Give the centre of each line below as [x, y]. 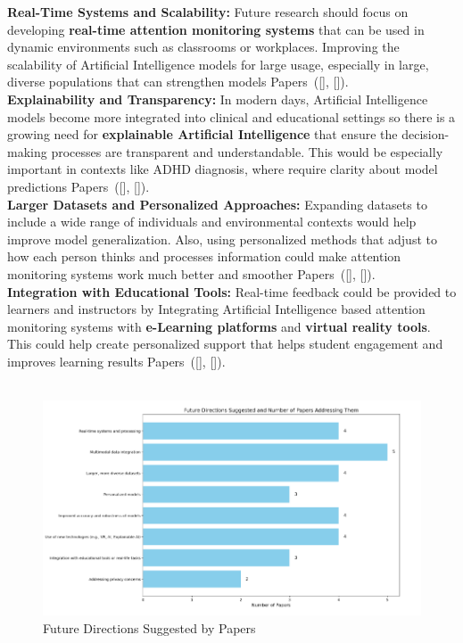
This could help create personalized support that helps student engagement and [225, 344]
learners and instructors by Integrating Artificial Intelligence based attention [216, 309]
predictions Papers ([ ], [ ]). [79, 186]
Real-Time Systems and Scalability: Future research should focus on [208, 12]
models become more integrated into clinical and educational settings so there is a [231, 116]
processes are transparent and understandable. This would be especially [247, 151]
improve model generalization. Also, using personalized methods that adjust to [222, 239]
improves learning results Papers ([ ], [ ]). [116, 361]
